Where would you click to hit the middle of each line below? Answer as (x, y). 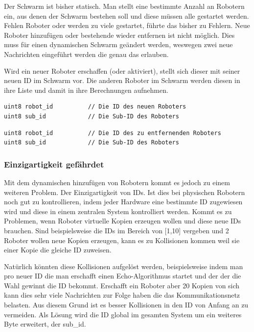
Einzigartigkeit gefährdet (54, 164)
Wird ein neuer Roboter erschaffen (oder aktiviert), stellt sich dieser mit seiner (122, 70)
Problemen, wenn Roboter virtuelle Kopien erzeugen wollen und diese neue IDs (123, 221)
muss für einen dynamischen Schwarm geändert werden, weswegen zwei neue (118, 44)
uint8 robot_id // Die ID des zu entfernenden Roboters (113, 133)
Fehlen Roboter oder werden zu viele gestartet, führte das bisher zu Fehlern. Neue (127, 25)
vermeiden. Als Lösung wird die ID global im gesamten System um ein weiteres (123, 314)
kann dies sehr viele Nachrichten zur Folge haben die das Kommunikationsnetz (122, 295)
